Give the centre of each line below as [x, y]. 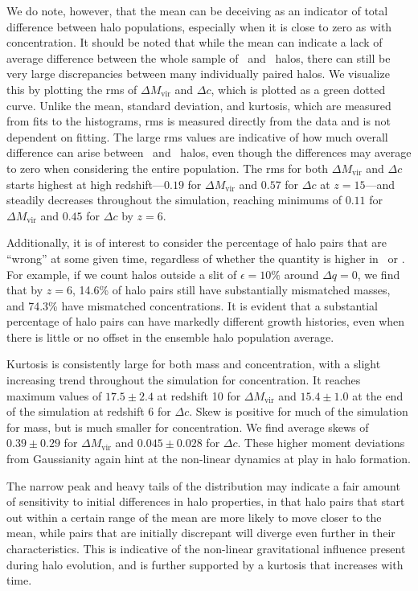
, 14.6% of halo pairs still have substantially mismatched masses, [231, 290]
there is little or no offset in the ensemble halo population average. [170, 337]
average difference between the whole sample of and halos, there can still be [199, 57]
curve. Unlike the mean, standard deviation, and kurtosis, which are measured [199, 105]
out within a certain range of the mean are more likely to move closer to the [194, 517]
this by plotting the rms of [72, 89]
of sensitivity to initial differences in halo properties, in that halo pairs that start [206, 501]
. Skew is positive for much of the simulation [299, 411]
